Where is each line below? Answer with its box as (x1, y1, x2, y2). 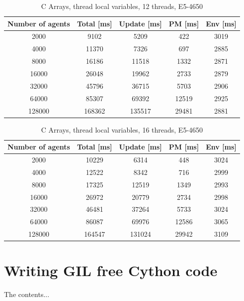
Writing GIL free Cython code (4, 260, 218, 281)
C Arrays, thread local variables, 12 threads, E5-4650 (41, 1, 203, 11)
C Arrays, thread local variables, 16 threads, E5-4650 (41, 124, 203, 135)
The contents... (4, 289, 50, 300)
